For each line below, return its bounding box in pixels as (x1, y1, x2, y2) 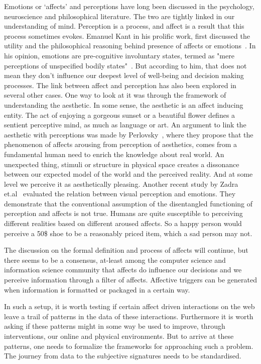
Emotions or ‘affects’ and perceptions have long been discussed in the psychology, (4, 1, 254, 11)
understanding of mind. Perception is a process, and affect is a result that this (4, 21, 244, 31)
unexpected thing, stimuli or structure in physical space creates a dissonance (4, 159, 239, 169)
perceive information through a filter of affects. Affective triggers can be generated (4, 274, 257, 285)
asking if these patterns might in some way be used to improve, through (4, 321, 225, 331)
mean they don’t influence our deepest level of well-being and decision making (4, 70, 244, 81)
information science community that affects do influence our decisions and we (4, 264, 242, 275)
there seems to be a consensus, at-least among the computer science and (4, 254, 226, 265)
